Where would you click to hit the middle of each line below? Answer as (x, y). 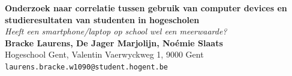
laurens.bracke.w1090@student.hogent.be (87, 67)
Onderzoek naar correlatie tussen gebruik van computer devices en (146, 8)
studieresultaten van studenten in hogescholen (102, 19)
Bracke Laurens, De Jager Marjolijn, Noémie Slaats (114, 42)
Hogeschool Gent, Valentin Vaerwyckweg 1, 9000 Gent (104, 54)
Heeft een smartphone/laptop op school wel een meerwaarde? (116, 31)
